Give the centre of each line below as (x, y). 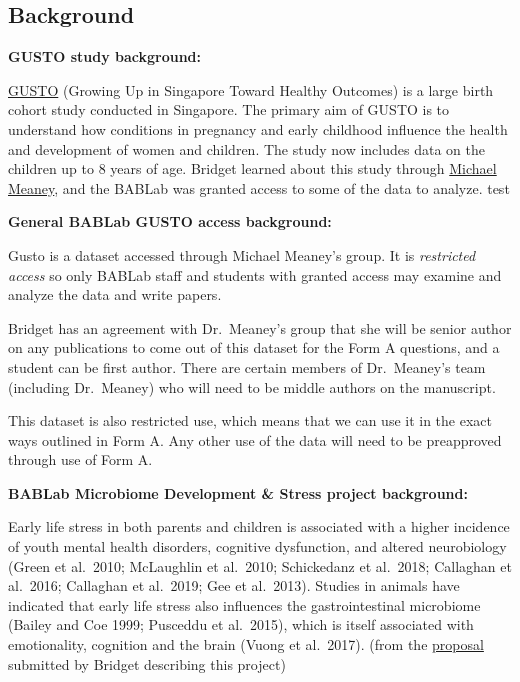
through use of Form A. (80, 459)
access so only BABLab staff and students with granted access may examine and (255, 274)
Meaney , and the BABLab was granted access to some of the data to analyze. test (259, 187)
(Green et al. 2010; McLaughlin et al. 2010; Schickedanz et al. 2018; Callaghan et (260, 565)
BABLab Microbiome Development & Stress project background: (238, 492)
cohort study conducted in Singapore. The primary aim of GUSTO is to (229, 109)
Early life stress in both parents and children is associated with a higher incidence (259, 526)
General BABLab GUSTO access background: (170, 221)
